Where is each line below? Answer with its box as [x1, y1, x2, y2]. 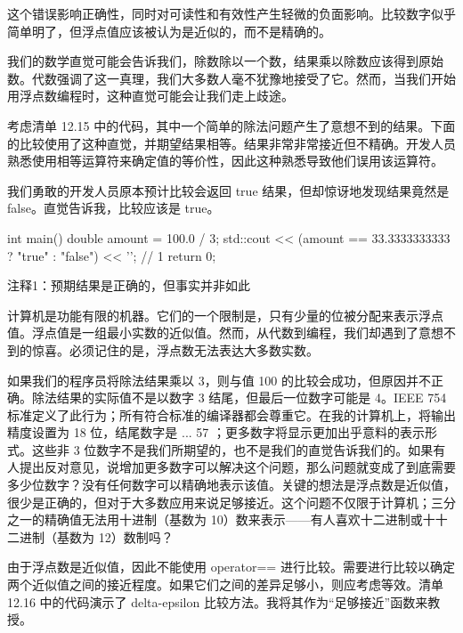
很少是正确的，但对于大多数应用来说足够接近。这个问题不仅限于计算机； [7, 492, 431, 511]
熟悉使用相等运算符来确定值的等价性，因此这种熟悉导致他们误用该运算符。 [7, 151, 443, 170]
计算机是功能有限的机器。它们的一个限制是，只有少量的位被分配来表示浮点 [7, 305, 443, 324]
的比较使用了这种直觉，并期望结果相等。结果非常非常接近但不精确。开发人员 [7, 134, 456, 152]
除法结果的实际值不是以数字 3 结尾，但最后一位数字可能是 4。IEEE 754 [31, 388, 447, 407]
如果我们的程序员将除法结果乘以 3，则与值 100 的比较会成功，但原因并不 [7, 370, 431, 389]
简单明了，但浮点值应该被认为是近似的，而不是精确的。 [7, 21, 331, 40]
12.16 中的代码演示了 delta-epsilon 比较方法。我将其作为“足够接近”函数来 [7, 592, 428, 611]
